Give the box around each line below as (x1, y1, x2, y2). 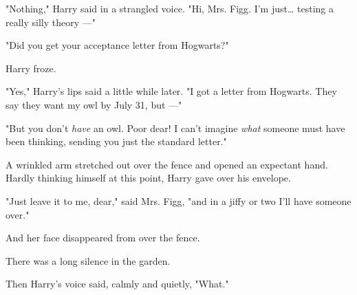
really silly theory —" (6, 14, 96, 29)
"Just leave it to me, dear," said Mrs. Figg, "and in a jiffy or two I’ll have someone (6, 193, 351, 208)
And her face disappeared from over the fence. (6, 230, 200, 245)
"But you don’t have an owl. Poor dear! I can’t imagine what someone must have (6, 120, 345, 135)
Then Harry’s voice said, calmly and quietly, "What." (6, 276, 229, 291)
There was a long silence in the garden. (6, 253, 171, 267)
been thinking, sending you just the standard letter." (6, 134, 227, 149)
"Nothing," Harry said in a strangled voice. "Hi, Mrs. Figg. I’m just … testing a (6, 1, 334, 15)
